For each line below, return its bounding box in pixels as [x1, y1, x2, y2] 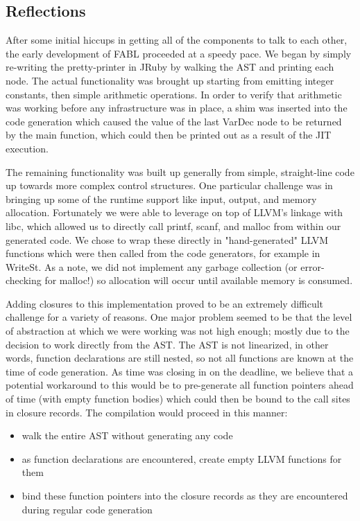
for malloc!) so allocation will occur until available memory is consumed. [44, 273, 353, 288]
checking [6, 273, 42, 288]
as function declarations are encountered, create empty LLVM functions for [22, 451, 342, 466]
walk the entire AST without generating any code [22, 428, 233, 443]
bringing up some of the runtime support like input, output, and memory [6, 191, 317, 206]
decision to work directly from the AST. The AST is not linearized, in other [6, 337, 329, 351]
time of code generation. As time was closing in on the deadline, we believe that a [6, 364, 354, 378]
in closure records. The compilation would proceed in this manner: [6, 405, 288, 419]
